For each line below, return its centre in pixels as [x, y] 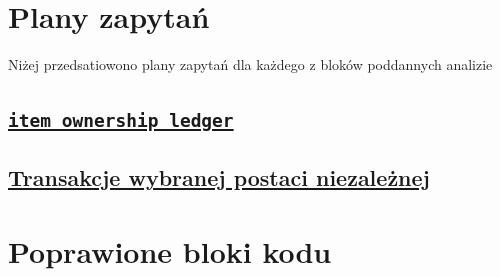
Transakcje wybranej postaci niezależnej [219, 177]
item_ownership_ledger [121, 121]
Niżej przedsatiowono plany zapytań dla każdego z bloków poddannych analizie [250, 64]
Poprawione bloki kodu [170, 251]
